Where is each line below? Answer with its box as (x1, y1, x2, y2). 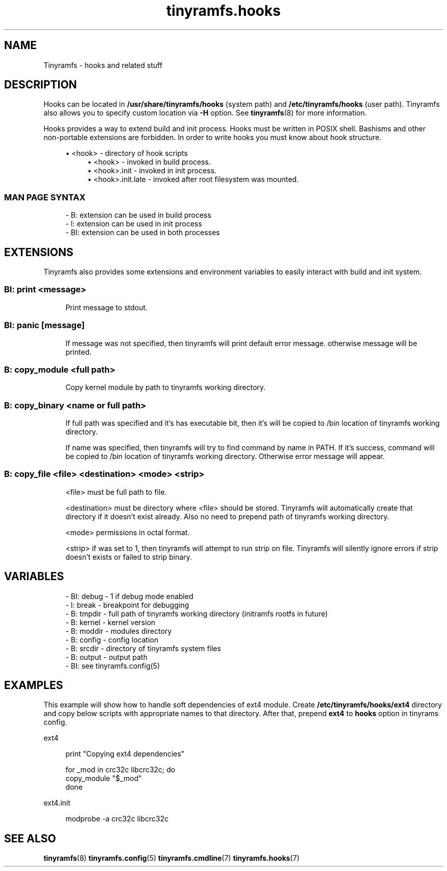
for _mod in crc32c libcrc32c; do (65, 765, 176, 774)
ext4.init (43, 798, 70, 808)
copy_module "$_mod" (65, 774, 142, 783)
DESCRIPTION (4, 78, 77, 91)
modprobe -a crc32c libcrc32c (65, 814, 169, 823)
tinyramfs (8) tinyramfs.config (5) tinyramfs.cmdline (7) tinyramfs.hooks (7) (43, 854, 300, 863)
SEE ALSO (4, 832, 56, 845)
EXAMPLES (4, 679, 63, 692)
